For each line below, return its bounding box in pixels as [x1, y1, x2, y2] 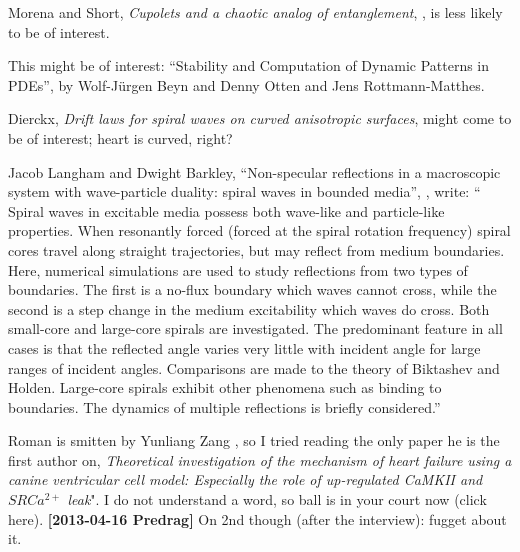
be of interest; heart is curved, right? [8, 127, 233, 148]
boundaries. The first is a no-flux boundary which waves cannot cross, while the [8, 279, 497, 300]
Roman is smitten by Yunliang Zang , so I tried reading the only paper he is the [8, 430, 500, 451]
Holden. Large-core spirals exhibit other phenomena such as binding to [8, 377, 442, 398]
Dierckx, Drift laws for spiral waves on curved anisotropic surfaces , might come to [8, 108, 512, 129]
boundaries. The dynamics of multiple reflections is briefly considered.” [8, 396, 441, 417]
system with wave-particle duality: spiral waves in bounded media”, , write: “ [8, 181, 481, 202]
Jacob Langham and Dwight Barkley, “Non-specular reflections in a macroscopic [8, 161, 501, 182]
